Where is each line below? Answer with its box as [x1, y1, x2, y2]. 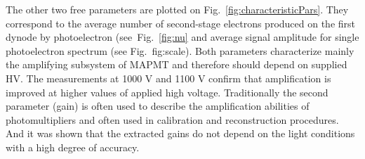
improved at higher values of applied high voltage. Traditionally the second [6, 84, 328, 99]
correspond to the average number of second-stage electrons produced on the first [6, 15, 356, 30]
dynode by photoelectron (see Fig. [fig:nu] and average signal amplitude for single [6, 30, 359, 44]
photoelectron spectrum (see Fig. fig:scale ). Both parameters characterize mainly [6, 43, 354, 58]
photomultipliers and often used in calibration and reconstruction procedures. [6, 112, 339, 127]
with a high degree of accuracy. [6, 139, 140, 154]
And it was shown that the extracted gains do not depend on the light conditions [6, 126, 355, 141]
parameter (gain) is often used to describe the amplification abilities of [6, 98, 310, 113]
